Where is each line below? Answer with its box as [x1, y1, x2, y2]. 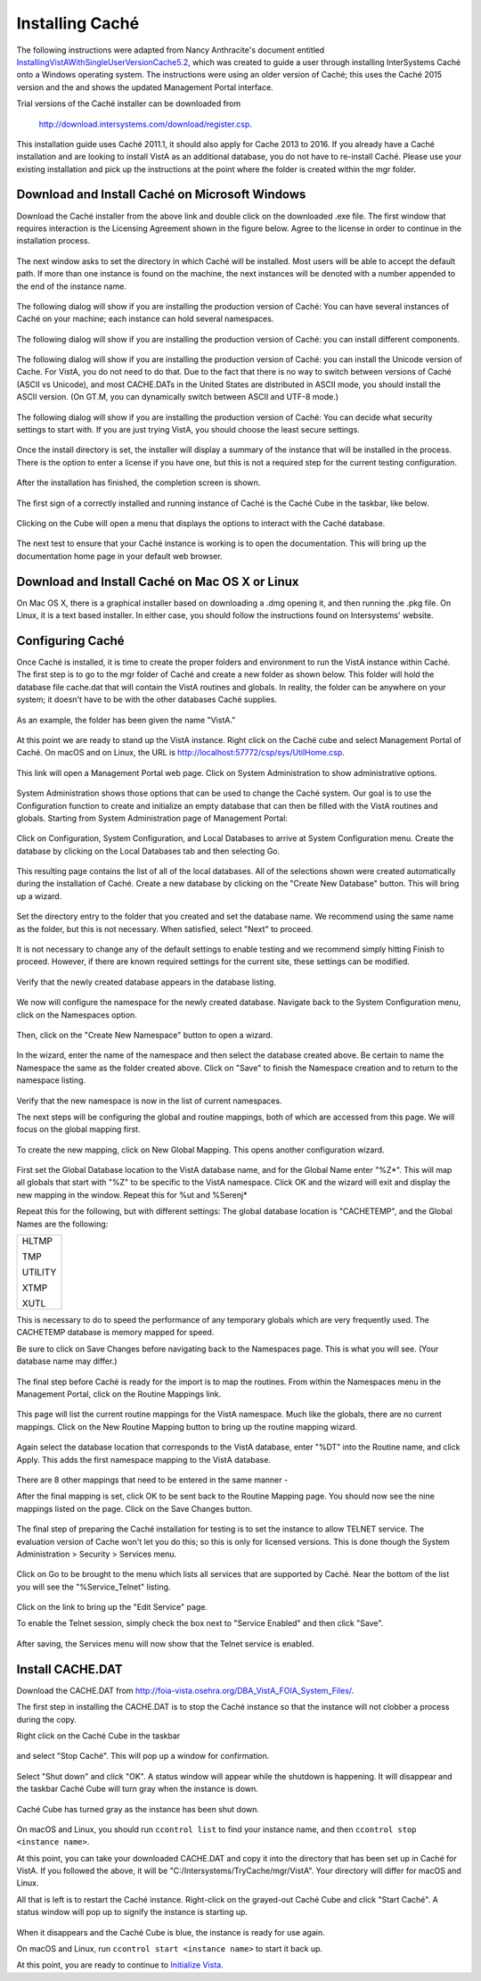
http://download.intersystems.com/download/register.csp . [38, 119, 253, 129]
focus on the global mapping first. [16, 1124, 141, 1135]
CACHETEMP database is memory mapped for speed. [16, 1327, 215, 1338]
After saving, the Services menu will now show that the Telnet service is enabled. [16, 1638, 314, 1649]
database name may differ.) [16, 1356, 118, 1366]
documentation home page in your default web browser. [16, 550, 223, 561]
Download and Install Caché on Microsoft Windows [16, 187, 306, 202]
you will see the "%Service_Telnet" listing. [16, 1581, 171, 1592]
